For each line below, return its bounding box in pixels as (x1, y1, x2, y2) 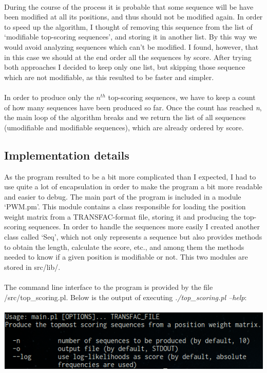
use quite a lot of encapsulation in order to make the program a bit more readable (4, 181, 262, 192)
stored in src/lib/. (4, 261, 61, 272)
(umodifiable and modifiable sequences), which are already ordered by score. (4, 122, 244, 132)
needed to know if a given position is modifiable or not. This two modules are (4, 251, 248, 262)
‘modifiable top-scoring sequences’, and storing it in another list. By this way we (4, 31, 257, 42)
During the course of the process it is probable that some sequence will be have (4, 1, 254, 12)
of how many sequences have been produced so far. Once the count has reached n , (4, 102, 262, 112)
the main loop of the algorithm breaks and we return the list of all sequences (4, 112, 246, 123)
